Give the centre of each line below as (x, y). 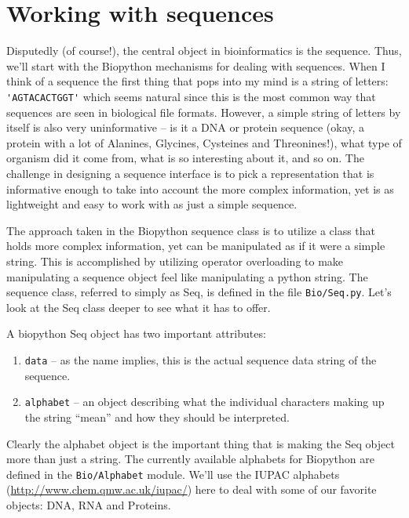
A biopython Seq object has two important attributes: (136, 333)
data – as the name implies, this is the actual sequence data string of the (201, 360)
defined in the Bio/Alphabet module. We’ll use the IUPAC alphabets (173, 474)
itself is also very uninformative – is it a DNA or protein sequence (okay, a (186, 127)
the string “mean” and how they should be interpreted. (157, 417)
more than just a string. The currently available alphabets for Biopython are (190, 459)
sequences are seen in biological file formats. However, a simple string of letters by (204, 112)
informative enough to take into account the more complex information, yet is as (200, 188)
